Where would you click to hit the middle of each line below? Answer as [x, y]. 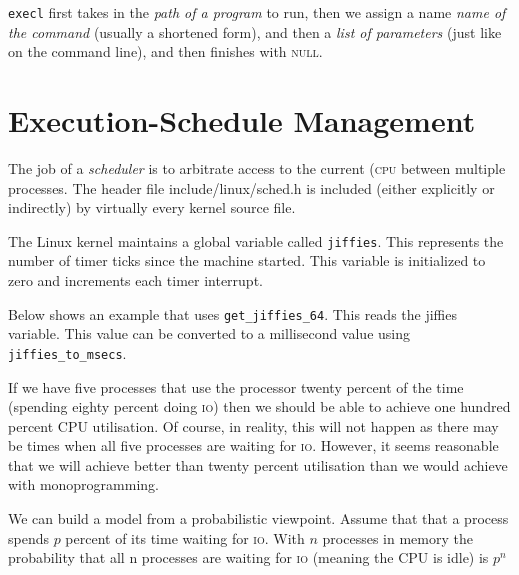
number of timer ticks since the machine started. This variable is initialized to [247, 260]
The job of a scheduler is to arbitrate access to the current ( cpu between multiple [257, 167]
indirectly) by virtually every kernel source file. [152, 207]
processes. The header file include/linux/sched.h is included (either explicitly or [251, 187]
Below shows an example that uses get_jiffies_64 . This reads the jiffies [233, 313]
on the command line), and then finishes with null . [165, 51]
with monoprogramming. [83, 484]
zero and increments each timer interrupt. [135, 280]
